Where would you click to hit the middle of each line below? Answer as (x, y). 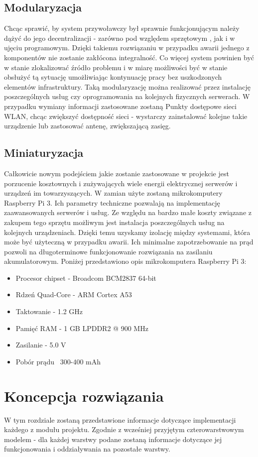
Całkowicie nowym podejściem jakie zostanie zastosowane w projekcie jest (117, 173)
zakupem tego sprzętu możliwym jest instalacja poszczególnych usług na (114, 222)
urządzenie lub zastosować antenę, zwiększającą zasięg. (87, 126)
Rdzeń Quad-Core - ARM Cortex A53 (74, 294)
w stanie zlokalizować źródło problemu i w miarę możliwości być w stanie (116, 67)
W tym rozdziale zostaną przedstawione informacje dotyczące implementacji (120, 419)
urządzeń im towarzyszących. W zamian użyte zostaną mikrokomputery (113, 193)
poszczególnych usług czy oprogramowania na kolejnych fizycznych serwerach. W (127, 96)
